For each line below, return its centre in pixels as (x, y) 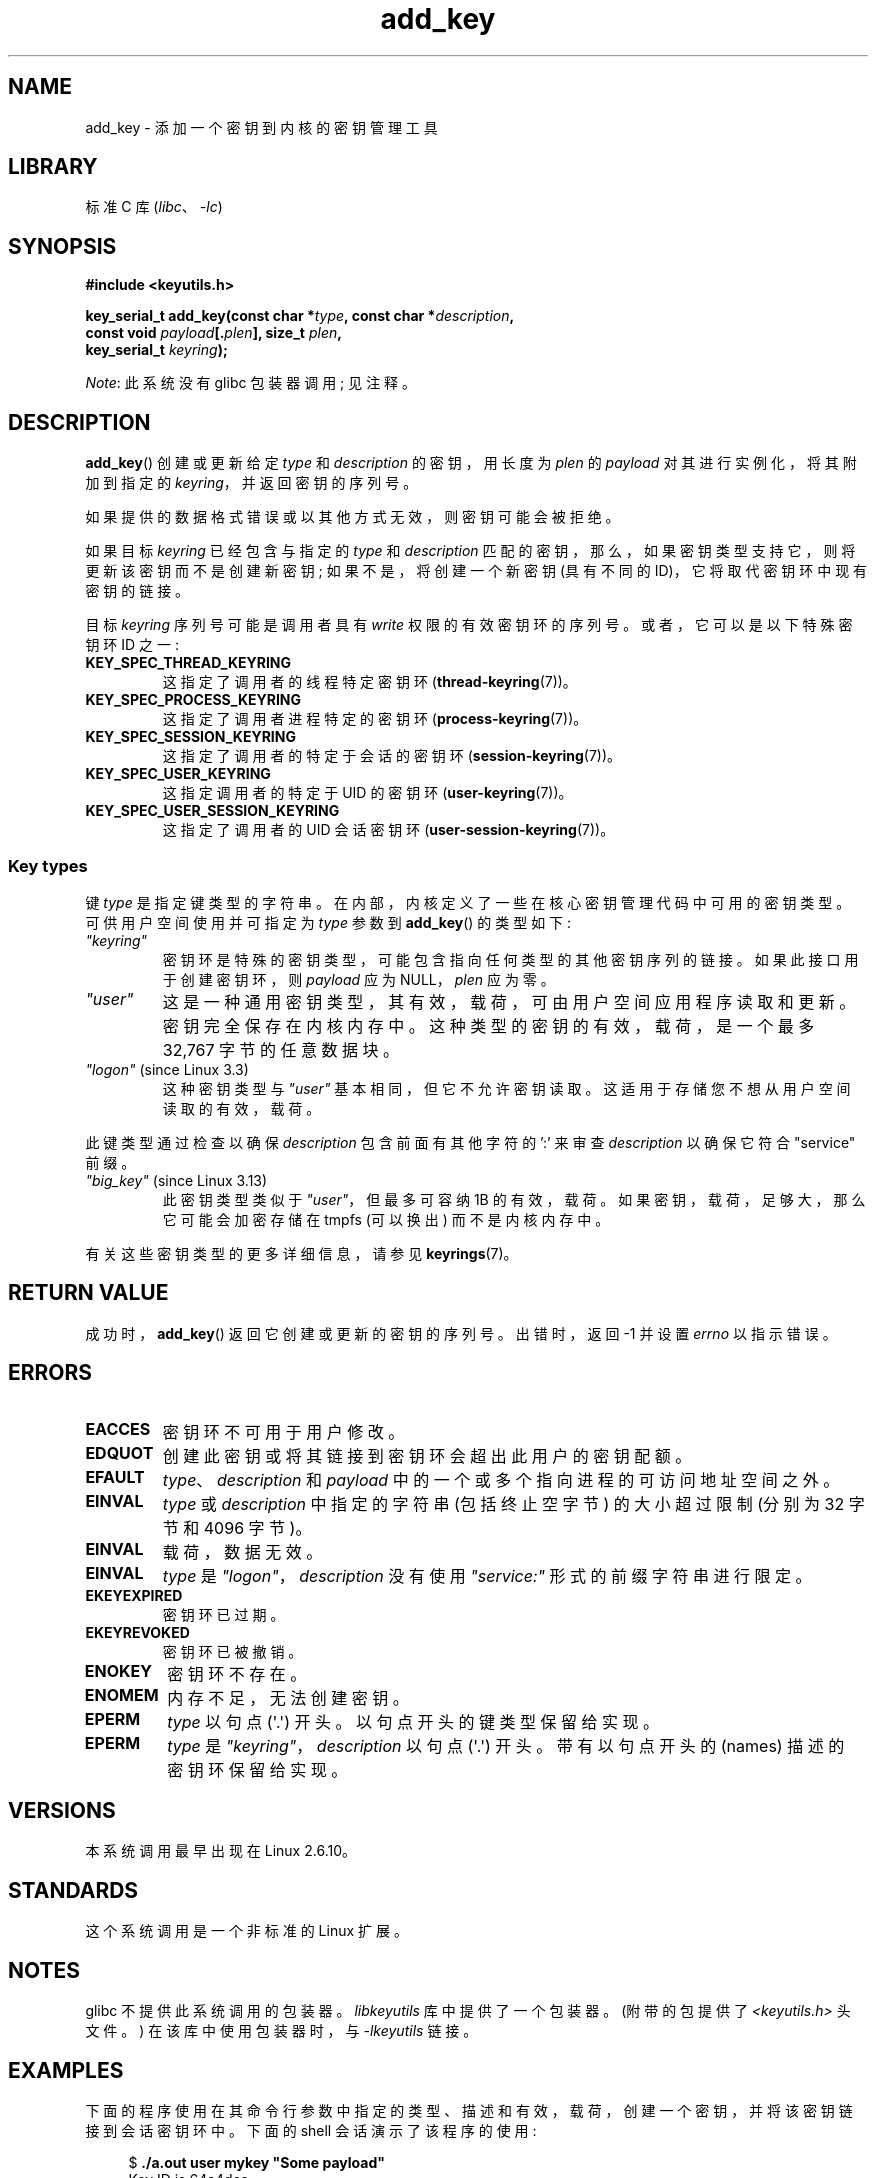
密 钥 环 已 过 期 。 (223, 1614)
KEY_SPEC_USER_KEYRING (178, 774)
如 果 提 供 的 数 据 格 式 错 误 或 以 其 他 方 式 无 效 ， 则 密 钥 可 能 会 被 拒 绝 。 (352, 517)
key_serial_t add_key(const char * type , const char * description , (300, 316)
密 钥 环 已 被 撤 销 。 (232, 1651)
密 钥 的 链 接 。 (137, 591)
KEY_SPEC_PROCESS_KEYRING (193, 700)
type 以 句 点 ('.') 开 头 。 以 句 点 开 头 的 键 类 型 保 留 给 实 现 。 (413, 1721)
